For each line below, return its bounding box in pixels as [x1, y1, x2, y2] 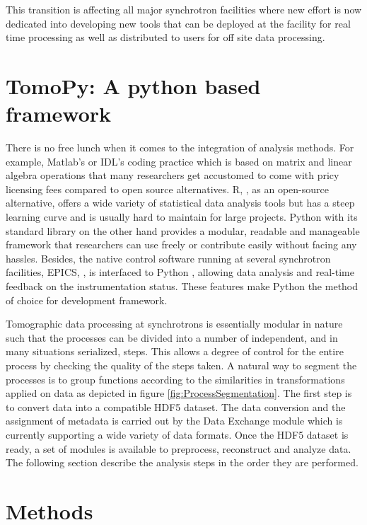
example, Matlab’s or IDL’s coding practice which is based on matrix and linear [6, 154, 352, 168]
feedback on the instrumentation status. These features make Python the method [6, 279, 359, 294]
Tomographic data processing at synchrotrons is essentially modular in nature [6, 316, 343, 331]
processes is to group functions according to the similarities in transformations [6, 371, 345, 386]
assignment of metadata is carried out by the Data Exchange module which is [6, 413, 343, 428]
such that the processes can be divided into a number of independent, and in [6, 330, 338, 345]
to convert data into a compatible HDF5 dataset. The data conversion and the [6, 399, 346, 414]
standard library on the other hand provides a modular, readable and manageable [6, 223, 360, 238]
